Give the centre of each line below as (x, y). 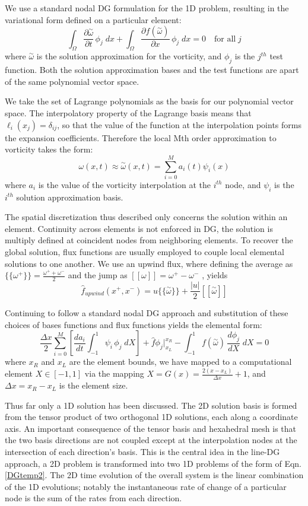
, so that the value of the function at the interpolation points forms (179, 124)
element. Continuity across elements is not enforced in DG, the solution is (139, 228)
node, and (243, 184)
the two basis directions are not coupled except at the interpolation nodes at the (151, 440)
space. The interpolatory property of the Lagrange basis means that (128, 113)
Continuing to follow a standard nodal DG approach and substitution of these (147, 313)
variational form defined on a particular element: (93, 19)
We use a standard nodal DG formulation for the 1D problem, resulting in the (147, 8)
